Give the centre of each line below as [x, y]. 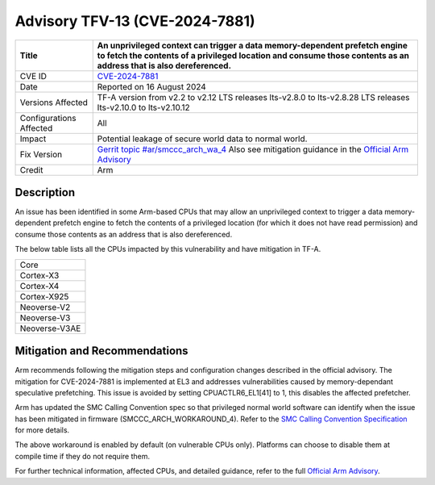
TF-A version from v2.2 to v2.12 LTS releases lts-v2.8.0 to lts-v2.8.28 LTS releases [253, 97]
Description [45, 192]
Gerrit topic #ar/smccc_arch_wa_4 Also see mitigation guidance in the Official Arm [253, 149]
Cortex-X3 [39, 275]
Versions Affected [54, 102]
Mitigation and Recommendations [101, 351]
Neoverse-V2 [45, 307]
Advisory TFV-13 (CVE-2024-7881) [135, 21]
